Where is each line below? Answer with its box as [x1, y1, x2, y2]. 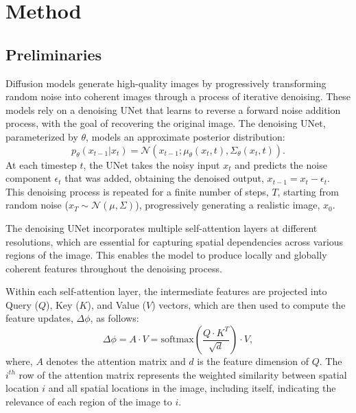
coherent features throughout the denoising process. [5, 261, 222, 275]
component [5, 171, 51, 185]
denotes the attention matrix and [46, 354, 186, 368]
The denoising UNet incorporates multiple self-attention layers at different [5, 220, 318, 235]
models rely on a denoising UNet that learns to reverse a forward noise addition [5, 102, 341, 117]
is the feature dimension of [197, 354, 309, 368]
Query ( [5, 297, 38, 311]
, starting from [277, 184, 339, 198]
